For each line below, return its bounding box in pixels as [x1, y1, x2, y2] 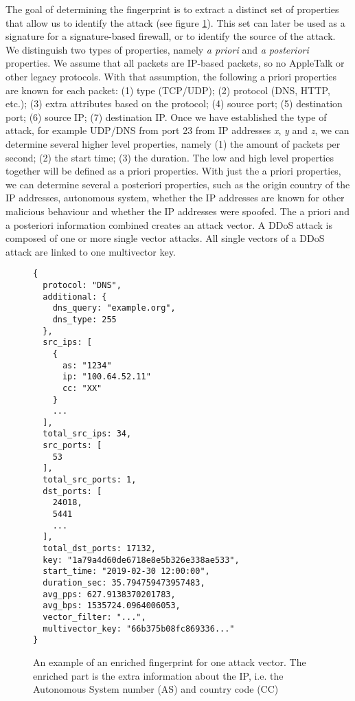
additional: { [43, 291, 107, 302]
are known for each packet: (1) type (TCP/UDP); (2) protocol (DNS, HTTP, [5, 82, 330, 97]
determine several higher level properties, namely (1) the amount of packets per [5, 136, 341, 151]
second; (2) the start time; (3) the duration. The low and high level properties [5, 150, 334, 164]
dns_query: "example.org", [52, 303, 176, 313]
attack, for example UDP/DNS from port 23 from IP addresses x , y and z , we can [5, 123, 350, 137]
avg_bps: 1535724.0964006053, [43, 601, 181, 611]
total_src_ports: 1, [43, 475, 137, 485]
